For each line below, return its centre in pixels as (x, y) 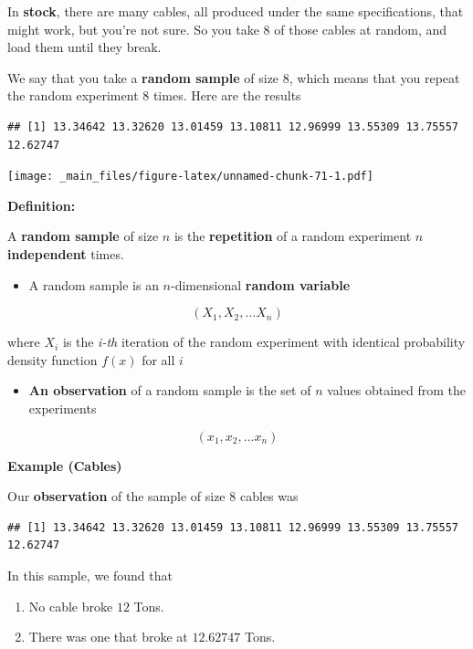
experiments (63, 408)
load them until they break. (84, 47)
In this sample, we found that (90, 575)
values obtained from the (397, 390)
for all (158, 359)
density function (53, 359)
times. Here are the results (227, 95)
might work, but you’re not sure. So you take (133, 29)
